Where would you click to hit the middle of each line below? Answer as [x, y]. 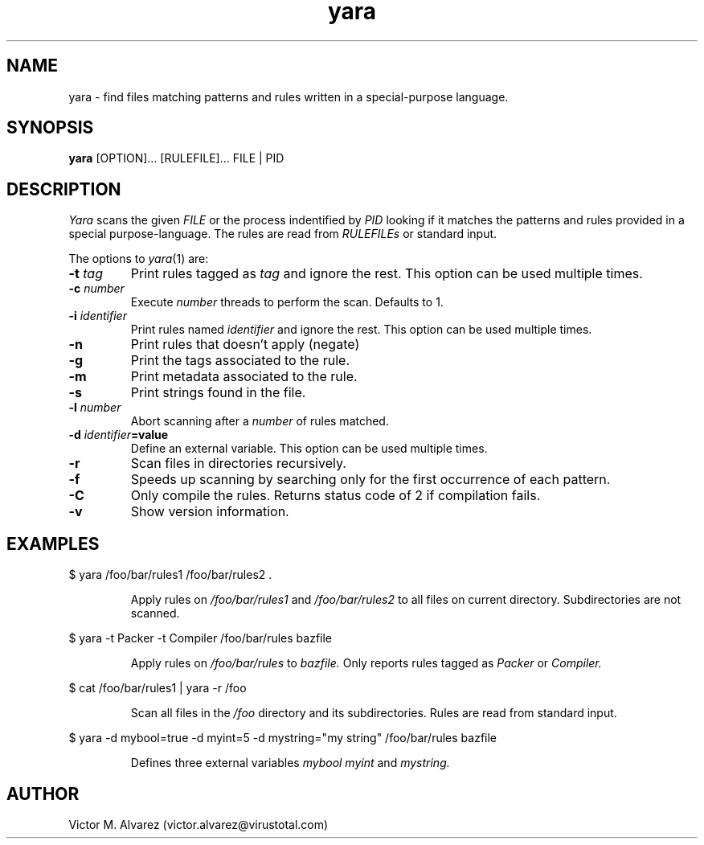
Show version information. [210, 512]
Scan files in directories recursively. [238, 464]
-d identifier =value [119, 435]
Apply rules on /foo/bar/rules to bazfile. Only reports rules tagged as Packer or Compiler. [366, 663]
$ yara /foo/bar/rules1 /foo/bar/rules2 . [170, 575]
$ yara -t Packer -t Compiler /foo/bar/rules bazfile [201, 638]
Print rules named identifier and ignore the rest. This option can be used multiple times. [361, 330]
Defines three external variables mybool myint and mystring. [290, 763]
